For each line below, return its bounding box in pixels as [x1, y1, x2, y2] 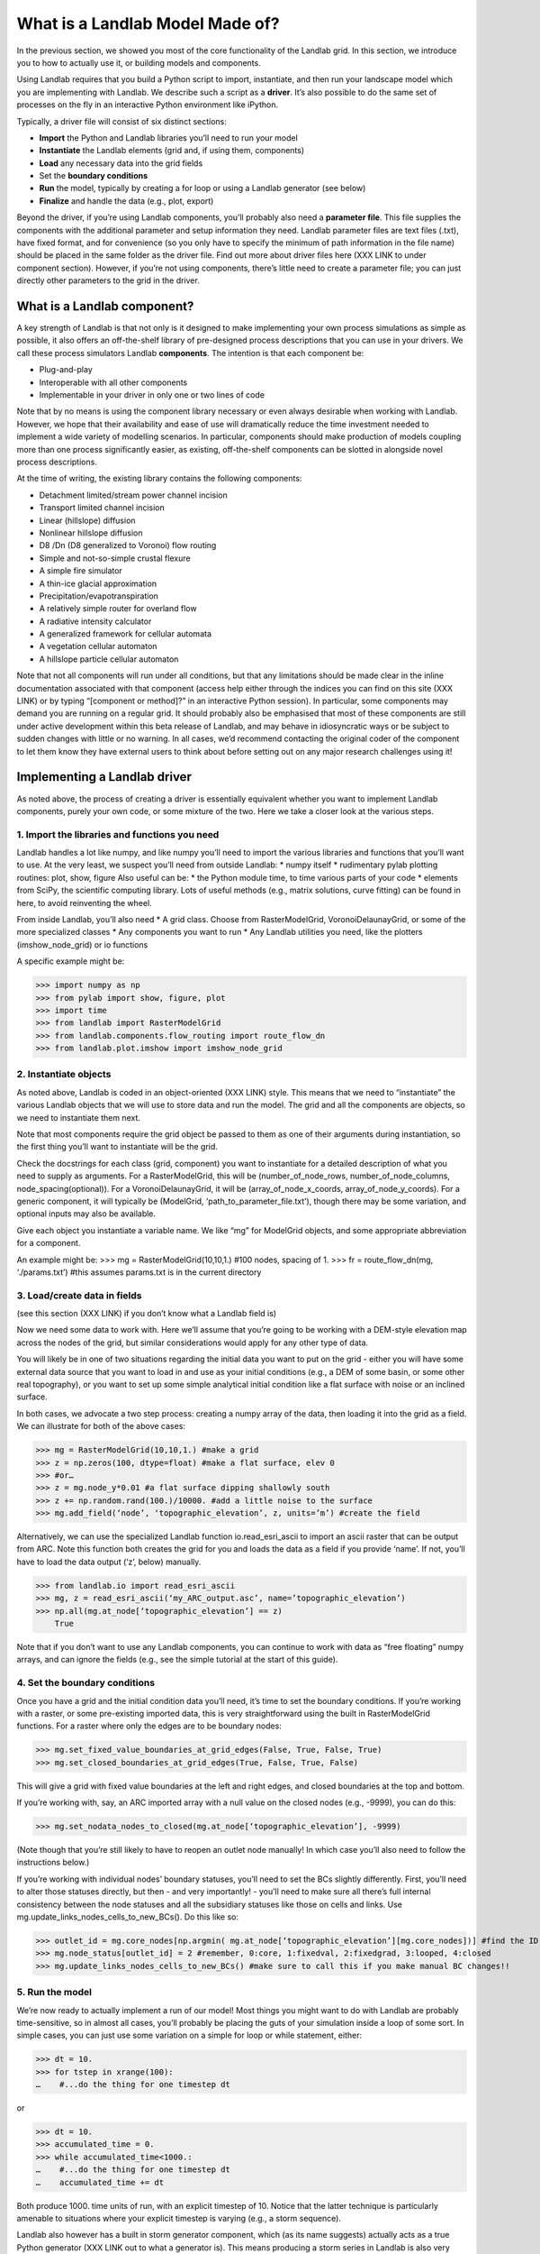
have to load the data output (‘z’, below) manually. [16, 1556, 202, 1567]
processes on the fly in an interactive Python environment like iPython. [16, 99, 279, 110]
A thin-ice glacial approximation [39, 578, 157, 589]
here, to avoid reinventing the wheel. [16, 897, 152, 908]
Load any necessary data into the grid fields [39, 158, 203, 169]
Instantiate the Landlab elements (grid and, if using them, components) [39, 145, 305, 156]
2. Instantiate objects [16, 1068, 112, 1081]
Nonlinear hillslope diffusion [39, 527, 143, 538]
